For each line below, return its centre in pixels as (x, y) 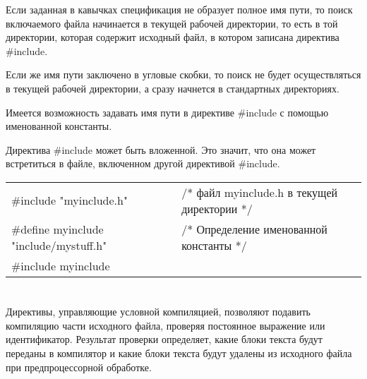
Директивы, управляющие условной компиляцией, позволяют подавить (158, 312)
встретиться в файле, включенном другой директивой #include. (143, 163)
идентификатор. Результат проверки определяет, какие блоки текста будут (164, 339)
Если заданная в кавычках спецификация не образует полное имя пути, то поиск (179, 9)
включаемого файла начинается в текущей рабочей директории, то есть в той (172, 23)
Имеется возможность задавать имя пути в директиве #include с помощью (167, 112)
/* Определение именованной (254, 229)
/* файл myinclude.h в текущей (260, 192)
